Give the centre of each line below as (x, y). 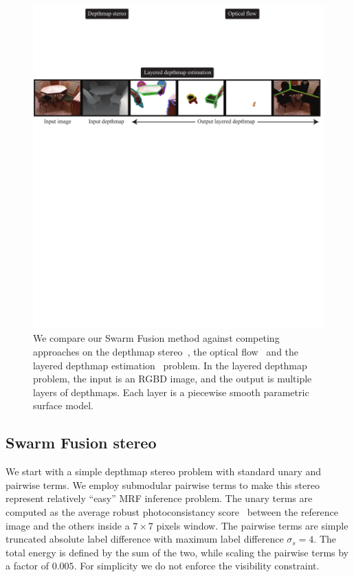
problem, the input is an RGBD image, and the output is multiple (173, 379)
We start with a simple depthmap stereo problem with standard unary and (164, 471)
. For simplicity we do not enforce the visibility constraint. (197, 566)
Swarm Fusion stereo (81, 443)
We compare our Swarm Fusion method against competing (156, 338)
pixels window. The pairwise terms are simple (252, 525)
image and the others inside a (68, 525)
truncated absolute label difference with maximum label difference (145, 539)
